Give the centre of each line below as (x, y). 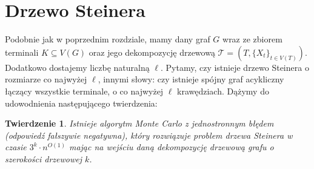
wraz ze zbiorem (252, 39)
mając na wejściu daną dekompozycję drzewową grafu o (171, 147)
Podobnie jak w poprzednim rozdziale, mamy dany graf (108, 39)
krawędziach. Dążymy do (223, 91)
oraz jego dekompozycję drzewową (152, 52)
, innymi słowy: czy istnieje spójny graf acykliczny (191, 79)
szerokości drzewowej (44, 158)
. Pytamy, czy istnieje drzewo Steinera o (235, 67)
